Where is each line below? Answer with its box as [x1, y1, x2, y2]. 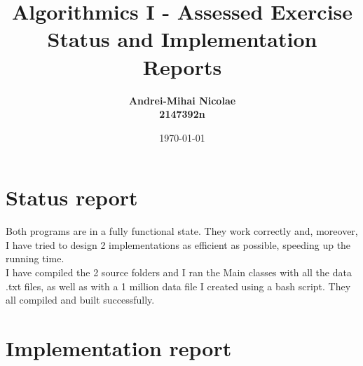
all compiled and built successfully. [6, 292, 155, 307]
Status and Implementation [47, 25, 317, 53]
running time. [6, 251, 64, 266]
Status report [6, 183, 138, 212]
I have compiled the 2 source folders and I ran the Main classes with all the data [6, 265, 352, 279]
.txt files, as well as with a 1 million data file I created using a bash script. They [6, 278, 351, 293]
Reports [142, 52, 222, 81]
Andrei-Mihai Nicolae [128, 93, 236, 107]
